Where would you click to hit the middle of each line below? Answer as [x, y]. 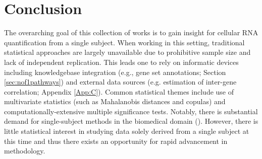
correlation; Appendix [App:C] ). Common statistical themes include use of [119, 91]
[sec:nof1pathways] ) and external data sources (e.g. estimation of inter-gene [120, 82]
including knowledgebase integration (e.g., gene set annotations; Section [115, 72]
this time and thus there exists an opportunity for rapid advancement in [116, 141]
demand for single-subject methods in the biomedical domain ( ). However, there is [131, 121]
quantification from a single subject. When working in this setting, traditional [124, 42]
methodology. [25, 151]
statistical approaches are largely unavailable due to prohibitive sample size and [127, 52]
